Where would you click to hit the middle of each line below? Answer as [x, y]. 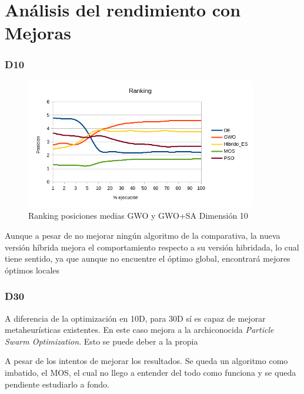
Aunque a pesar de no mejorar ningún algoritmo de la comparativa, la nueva [143, 236]
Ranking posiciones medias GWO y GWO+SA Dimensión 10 [138, 216]
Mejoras [38, 33]
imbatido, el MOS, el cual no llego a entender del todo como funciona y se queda [151, 373]
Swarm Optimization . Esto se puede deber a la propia [101, 341]
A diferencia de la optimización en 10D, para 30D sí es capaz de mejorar [135, 318]
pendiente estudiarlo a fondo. [57, 384]
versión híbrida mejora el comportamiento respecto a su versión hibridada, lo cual [152, 247]
